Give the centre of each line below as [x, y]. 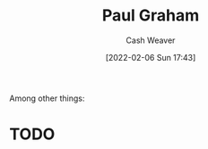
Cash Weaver [151, 40]
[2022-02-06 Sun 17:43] [151, 57]
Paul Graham [151, 16]
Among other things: [47, 98]
